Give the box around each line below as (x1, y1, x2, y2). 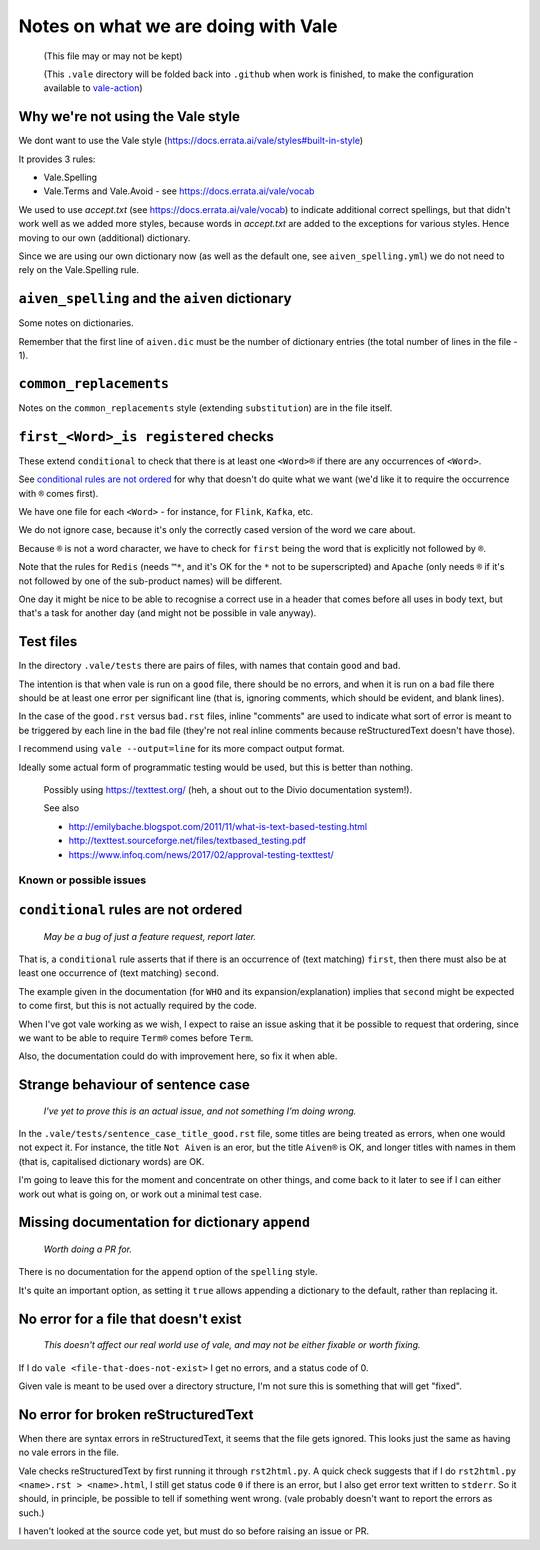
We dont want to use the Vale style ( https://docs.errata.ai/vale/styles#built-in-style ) (18, 135, 364, 147)
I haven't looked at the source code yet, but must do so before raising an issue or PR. (18, 1525, 370, 1537)
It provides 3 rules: (18, 153, 96, 165)
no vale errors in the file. (18, 1446, 120, 1459)
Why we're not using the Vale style (18, 108, 240, 125)
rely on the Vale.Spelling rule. (18, 264, 140, 276)
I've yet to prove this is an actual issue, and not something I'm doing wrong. (43, 1105, 357, 1117)
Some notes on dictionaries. (18, 317, 134, 329)
